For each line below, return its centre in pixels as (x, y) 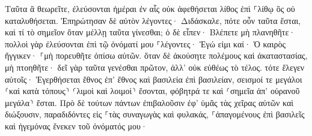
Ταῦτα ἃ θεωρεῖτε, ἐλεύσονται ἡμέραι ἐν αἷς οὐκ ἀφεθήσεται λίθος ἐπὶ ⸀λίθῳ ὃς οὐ (150, 8)
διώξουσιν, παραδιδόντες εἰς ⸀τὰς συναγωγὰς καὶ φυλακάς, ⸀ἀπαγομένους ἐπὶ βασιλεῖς (155, 114)
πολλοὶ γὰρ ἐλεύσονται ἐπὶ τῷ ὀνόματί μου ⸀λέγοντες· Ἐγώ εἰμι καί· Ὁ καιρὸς (145, 43)
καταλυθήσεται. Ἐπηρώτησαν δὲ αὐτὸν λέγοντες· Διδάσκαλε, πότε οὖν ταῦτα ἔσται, (153, 20)
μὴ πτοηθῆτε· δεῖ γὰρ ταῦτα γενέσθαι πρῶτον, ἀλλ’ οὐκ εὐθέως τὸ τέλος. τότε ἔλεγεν (155, 67)
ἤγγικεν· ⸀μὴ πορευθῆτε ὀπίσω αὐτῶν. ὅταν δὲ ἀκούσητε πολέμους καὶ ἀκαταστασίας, (156, 55)
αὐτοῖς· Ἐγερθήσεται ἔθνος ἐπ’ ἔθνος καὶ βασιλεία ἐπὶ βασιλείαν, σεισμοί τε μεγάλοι (154, 79)
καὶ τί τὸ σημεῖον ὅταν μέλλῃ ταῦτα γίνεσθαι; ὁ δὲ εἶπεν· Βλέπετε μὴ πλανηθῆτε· (150, 32)
